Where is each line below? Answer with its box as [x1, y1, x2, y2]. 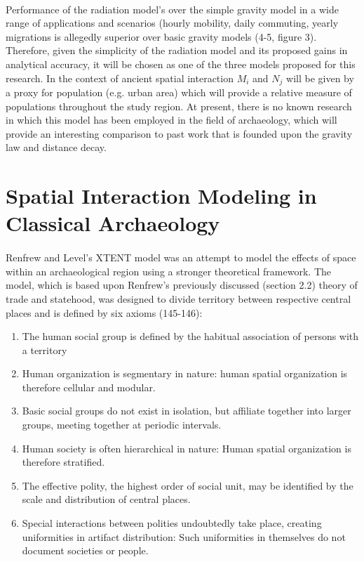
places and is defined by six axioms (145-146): [6, 305, 203, 320]
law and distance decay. [6, 140, 107, 155]
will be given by [286, 70, 354, 85]
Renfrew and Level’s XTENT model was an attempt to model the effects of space [6, 250, 356, 265]
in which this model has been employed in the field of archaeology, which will [6, 112, 337, 127]
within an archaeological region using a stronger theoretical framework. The [6, 263, 331, 278]
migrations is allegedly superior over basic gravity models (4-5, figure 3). [6, 29, 317, 44]
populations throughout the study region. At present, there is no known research [6, 98, 352, 113]
